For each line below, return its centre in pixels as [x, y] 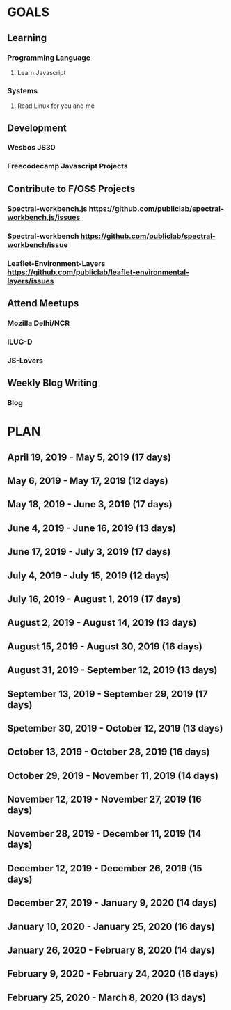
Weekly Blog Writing [53, 383]
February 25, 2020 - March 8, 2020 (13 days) [107, 997]
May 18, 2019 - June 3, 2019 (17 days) [90, 504]
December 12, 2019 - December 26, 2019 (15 [105, 868]
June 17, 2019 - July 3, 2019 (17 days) [89, 552]
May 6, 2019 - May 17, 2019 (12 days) [88, 481]
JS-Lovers [25, 361]
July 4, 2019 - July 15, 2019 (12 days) [89, 575]
